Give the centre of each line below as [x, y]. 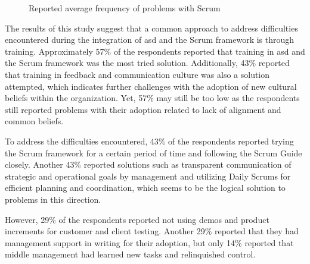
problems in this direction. [53, 199]
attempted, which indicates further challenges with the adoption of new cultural [151, 86]
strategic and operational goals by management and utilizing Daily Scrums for [148, 176]
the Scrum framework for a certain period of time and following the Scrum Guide [154, 153]
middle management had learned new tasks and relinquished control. [130, 254]
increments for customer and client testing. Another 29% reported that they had [152, 231]
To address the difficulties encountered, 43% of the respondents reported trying [149, 141]
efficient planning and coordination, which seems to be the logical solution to [145, 188]
